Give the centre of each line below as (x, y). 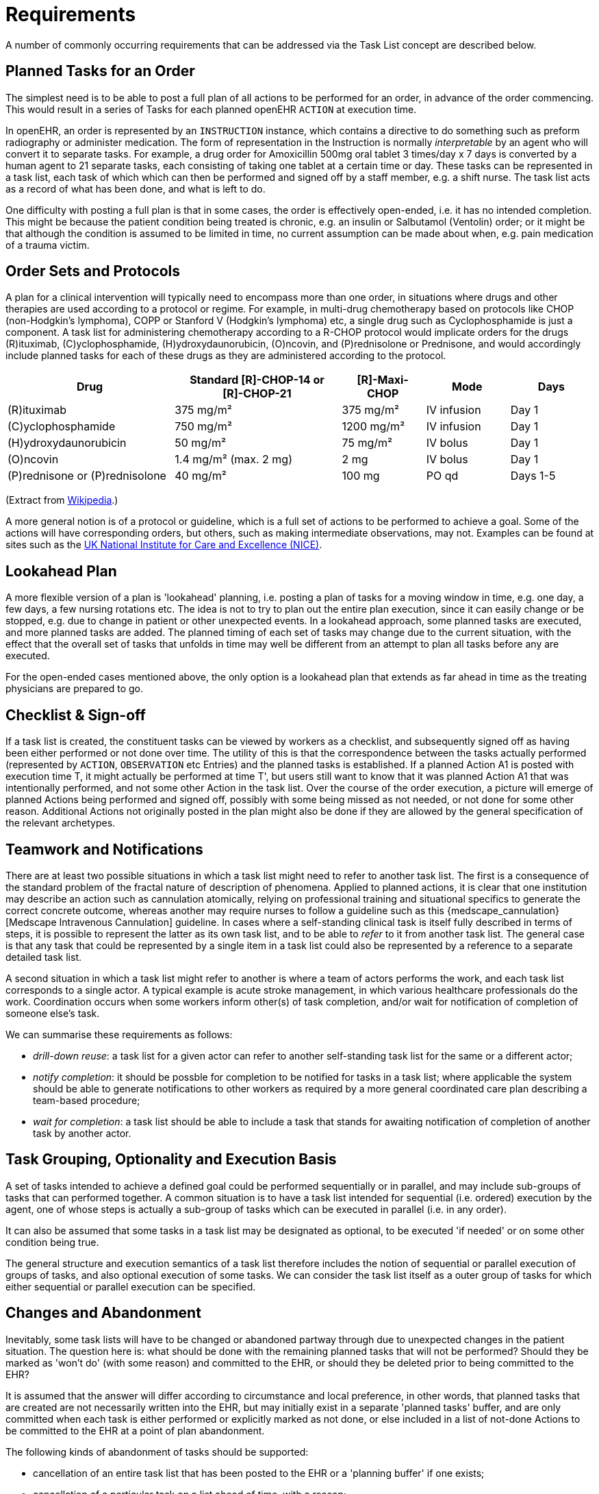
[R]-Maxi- (383, 380)
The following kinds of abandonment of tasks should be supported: (157, 1452)
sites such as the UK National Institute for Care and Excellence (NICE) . (164, 545)
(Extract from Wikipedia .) (62, 500)
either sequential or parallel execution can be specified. (131, 1286)
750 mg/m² (203, 427)
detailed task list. (44, 957)
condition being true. (52, 1242)
